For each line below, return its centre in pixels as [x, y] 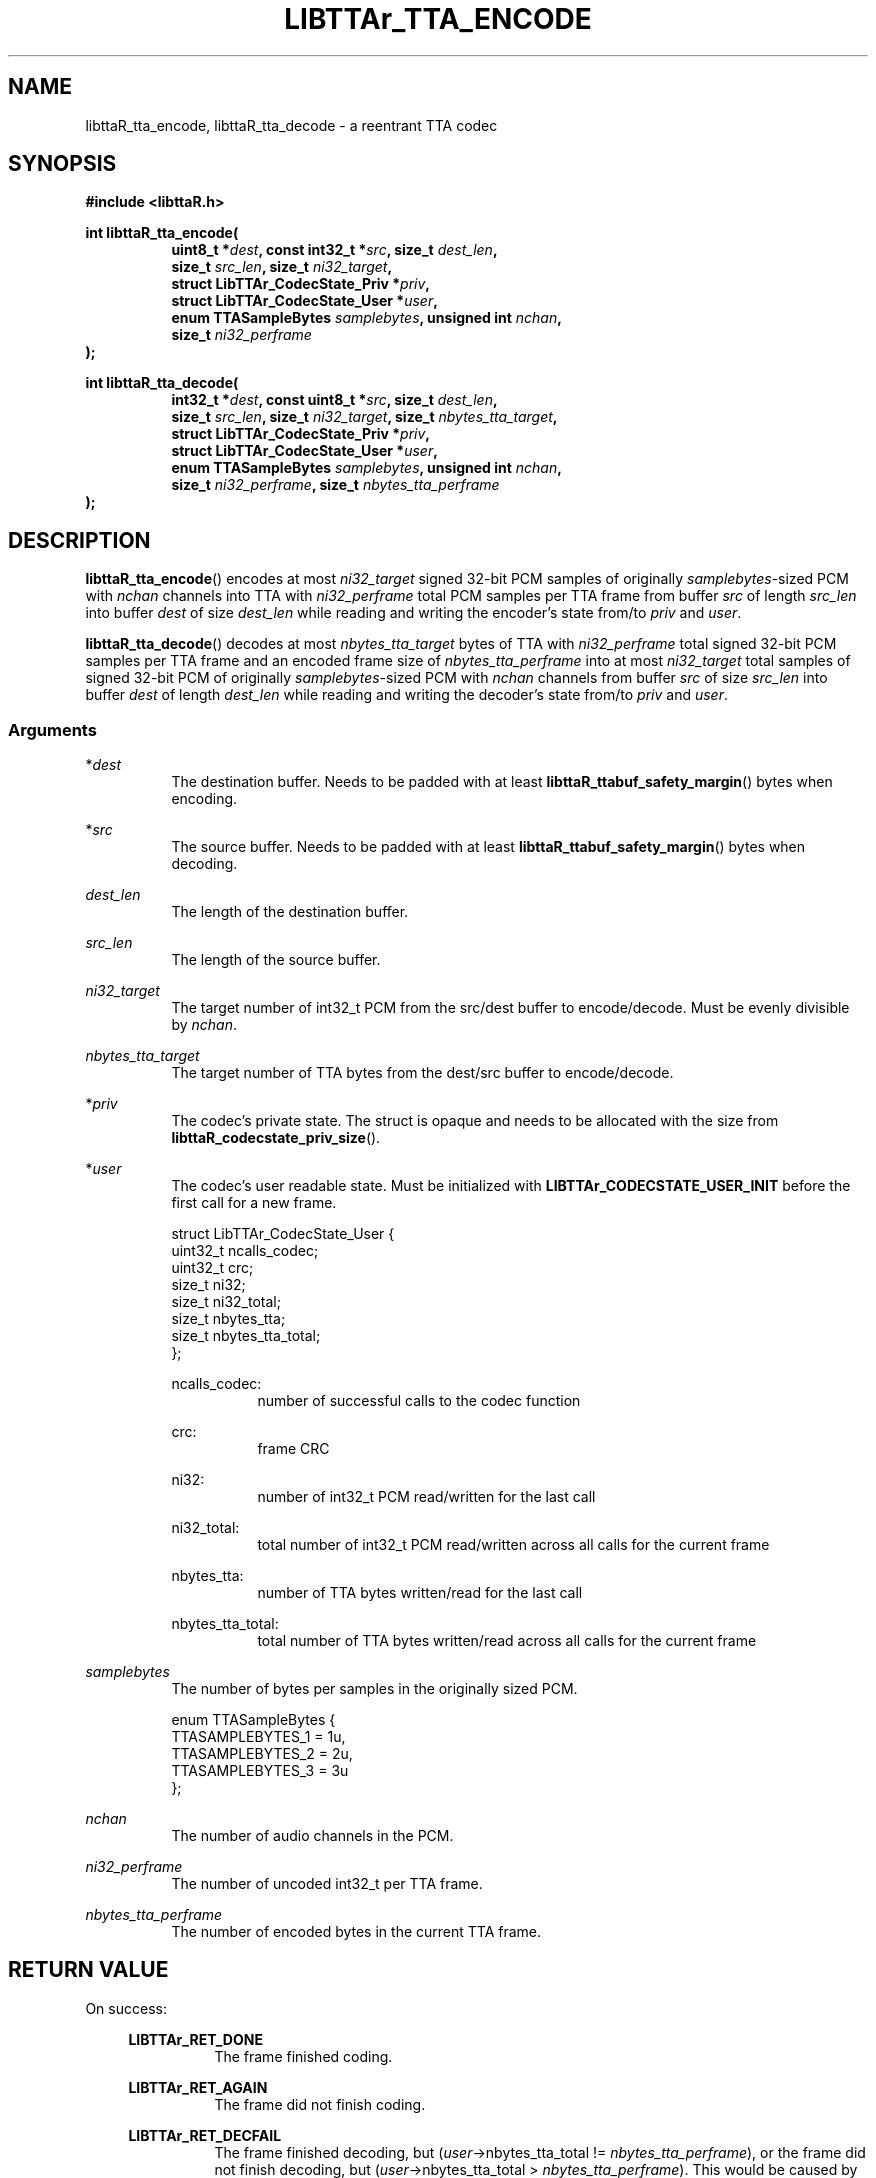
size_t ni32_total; [226, 1302]
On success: [126, 2008]
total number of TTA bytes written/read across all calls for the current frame [507, 1641]
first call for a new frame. [254, 1203]
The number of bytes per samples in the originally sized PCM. [374, 1689]
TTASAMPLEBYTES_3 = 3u [260, 1771]
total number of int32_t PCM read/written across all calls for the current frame [513, 1545]
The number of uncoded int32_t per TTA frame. [327, 1884]
